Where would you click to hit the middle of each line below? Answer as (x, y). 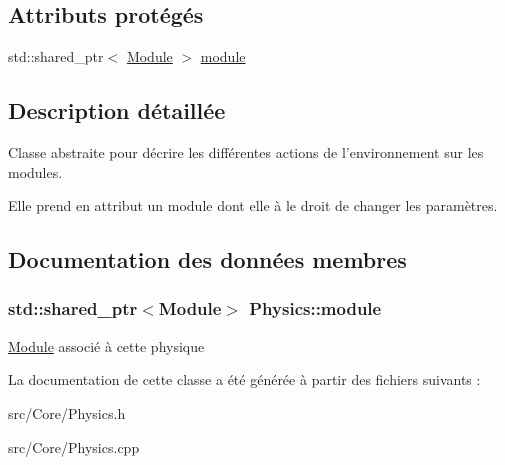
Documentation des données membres (207, 259)
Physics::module (315, 308)
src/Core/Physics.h (67, 412)
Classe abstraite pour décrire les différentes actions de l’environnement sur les (246, 152)
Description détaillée (117, 110)
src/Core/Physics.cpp (74, 446)
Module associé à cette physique (106, 345)
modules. (35, 171)
